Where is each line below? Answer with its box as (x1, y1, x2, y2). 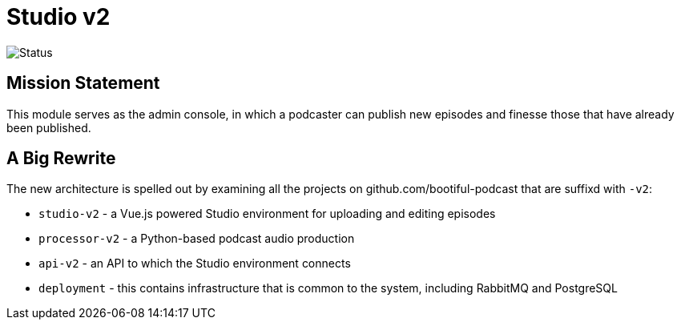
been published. (6, 120, 91, 135)
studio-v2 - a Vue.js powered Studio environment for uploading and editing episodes (38, 207, 496, 221)
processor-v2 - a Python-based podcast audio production (38, 231, 355, 246)
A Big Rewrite (6, 148, 116, 169)
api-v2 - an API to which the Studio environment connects (38, 256, 351, 271)
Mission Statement (6, 73, 160, 94)
